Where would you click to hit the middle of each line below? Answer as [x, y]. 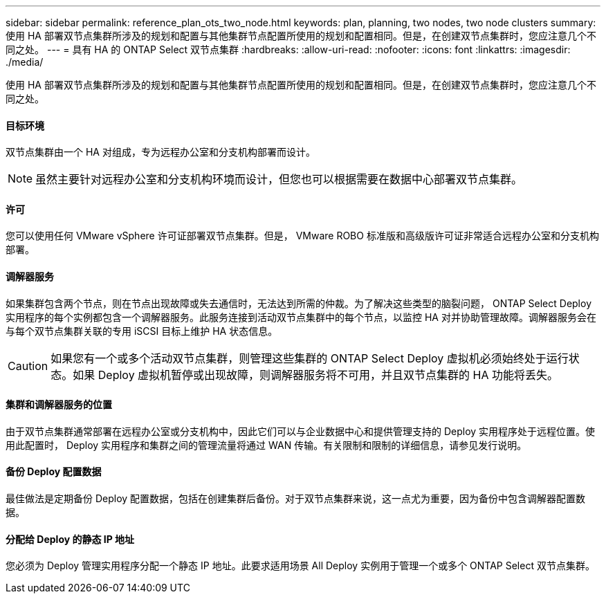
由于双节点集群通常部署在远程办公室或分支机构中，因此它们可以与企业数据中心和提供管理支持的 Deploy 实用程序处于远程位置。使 [301, 431]
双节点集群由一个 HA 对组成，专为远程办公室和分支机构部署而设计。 [160, 152]
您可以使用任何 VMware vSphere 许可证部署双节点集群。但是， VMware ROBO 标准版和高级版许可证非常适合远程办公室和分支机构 [302, 236]
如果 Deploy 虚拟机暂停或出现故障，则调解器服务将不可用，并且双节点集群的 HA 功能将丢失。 [316, 375]
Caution [28, 366]
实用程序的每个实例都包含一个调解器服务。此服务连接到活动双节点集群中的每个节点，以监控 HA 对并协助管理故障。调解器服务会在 [301, 317]
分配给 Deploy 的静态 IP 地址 [70, 539]
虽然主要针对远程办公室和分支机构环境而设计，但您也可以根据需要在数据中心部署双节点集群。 [279, 179]
